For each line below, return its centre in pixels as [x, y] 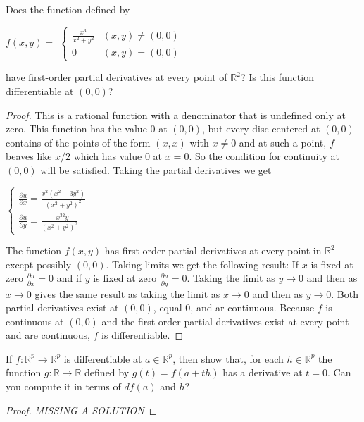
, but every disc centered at [261, 129]
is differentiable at [103, 358]
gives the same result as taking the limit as [127, 293]
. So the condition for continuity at [264, 156]
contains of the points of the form [78, 142]
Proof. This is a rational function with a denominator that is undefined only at [176, 114]
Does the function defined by [68, 9]
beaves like [29, 156]
